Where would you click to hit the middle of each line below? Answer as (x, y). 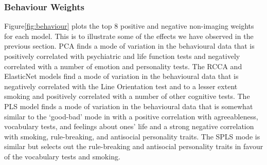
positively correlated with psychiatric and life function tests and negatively (122, 56)
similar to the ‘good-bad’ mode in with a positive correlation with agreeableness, (131, 116)
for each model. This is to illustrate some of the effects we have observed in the (129, 36)
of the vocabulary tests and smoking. (62, 156)
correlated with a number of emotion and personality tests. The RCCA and (123, 66)
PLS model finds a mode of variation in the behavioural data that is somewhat (129, 106)
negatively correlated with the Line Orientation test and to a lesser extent (121, 86)
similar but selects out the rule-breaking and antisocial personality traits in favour (134, 146)
